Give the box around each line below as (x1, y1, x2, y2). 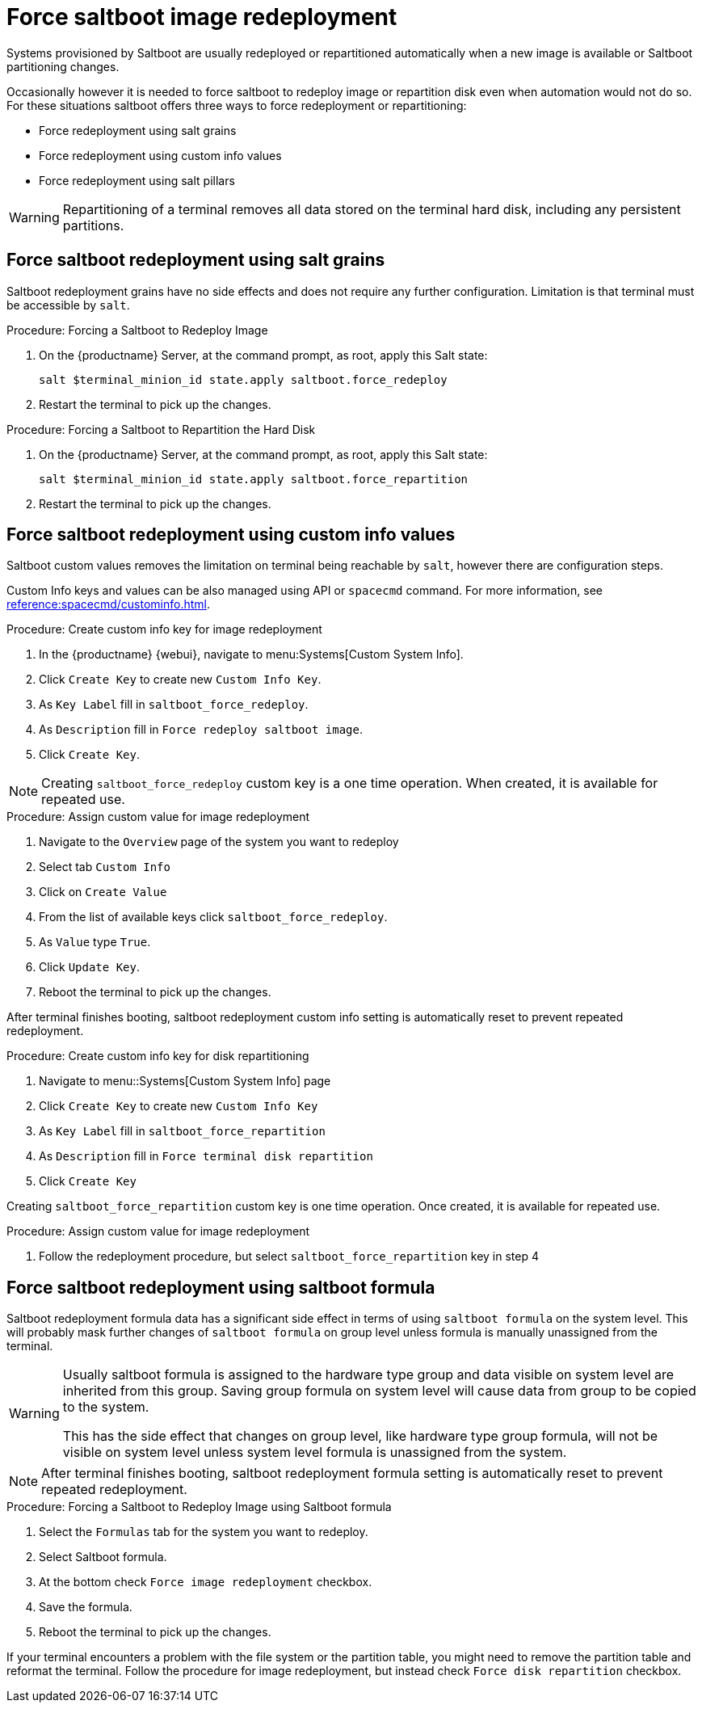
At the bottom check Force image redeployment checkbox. (39, 1575, 372, 1589)
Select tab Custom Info (39, 860, 170, 874)
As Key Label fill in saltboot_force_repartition (39, 1124, 326, 1139)
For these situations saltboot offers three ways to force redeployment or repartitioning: (6, 98, 467, 112)
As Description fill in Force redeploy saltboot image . (39, 722, 364, 737)
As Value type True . (39, 935, 151, 949)
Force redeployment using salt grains (39, 123, 237, 137)
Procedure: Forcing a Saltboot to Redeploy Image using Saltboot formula (6, 1500, 392, 1514)
